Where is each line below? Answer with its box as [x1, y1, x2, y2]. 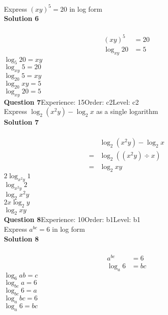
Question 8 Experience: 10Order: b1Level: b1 [4, 214, 141, 224]
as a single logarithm [96, 106, 158, 116]
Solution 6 [4, 13, 39, 23]
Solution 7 [4, 117, 39, 127]
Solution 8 [4, 233, 39, 243]
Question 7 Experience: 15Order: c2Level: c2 [4, 96, 139, 107]
